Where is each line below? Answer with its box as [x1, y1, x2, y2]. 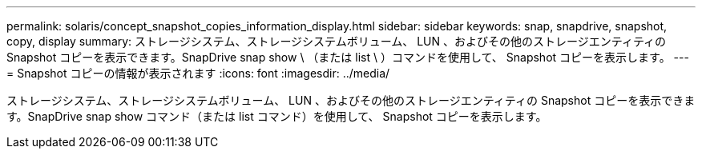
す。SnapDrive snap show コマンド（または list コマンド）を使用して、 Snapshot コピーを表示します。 [6, 109, 547, 123]
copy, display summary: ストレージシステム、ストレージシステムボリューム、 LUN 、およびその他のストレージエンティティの [6, 34, 667, 48]
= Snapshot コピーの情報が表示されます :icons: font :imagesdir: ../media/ [6, 66, 390, 80]
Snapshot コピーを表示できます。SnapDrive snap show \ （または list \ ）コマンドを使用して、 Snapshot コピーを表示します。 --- [6, 50, 689, 64]
